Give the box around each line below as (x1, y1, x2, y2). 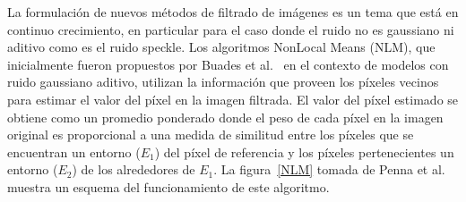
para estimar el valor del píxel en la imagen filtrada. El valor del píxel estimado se (7, 89, 459, 108)
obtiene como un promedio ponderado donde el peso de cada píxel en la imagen (7, 107, 444, 126)
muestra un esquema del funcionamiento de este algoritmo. (7, 177, 330, 196)
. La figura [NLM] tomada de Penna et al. (213, 160, 445, 179)
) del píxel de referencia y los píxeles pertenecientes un (154, 142, 454, 161)
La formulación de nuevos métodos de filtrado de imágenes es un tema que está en (7, 3, 459, 21)
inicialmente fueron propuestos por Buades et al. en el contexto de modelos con (7, 55, 449, 73)
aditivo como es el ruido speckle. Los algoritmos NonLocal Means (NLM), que (7, 38, 436, 56)
